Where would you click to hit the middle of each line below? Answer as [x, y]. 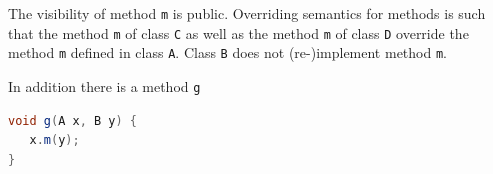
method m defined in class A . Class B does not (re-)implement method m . [227, 52]
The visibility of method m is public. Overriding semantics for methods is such [247, 13]
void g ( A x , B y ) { [72, 120]
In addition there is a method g [104, 85]
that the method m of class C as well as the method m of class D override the [238, 32]
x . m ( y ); [54, 140]
